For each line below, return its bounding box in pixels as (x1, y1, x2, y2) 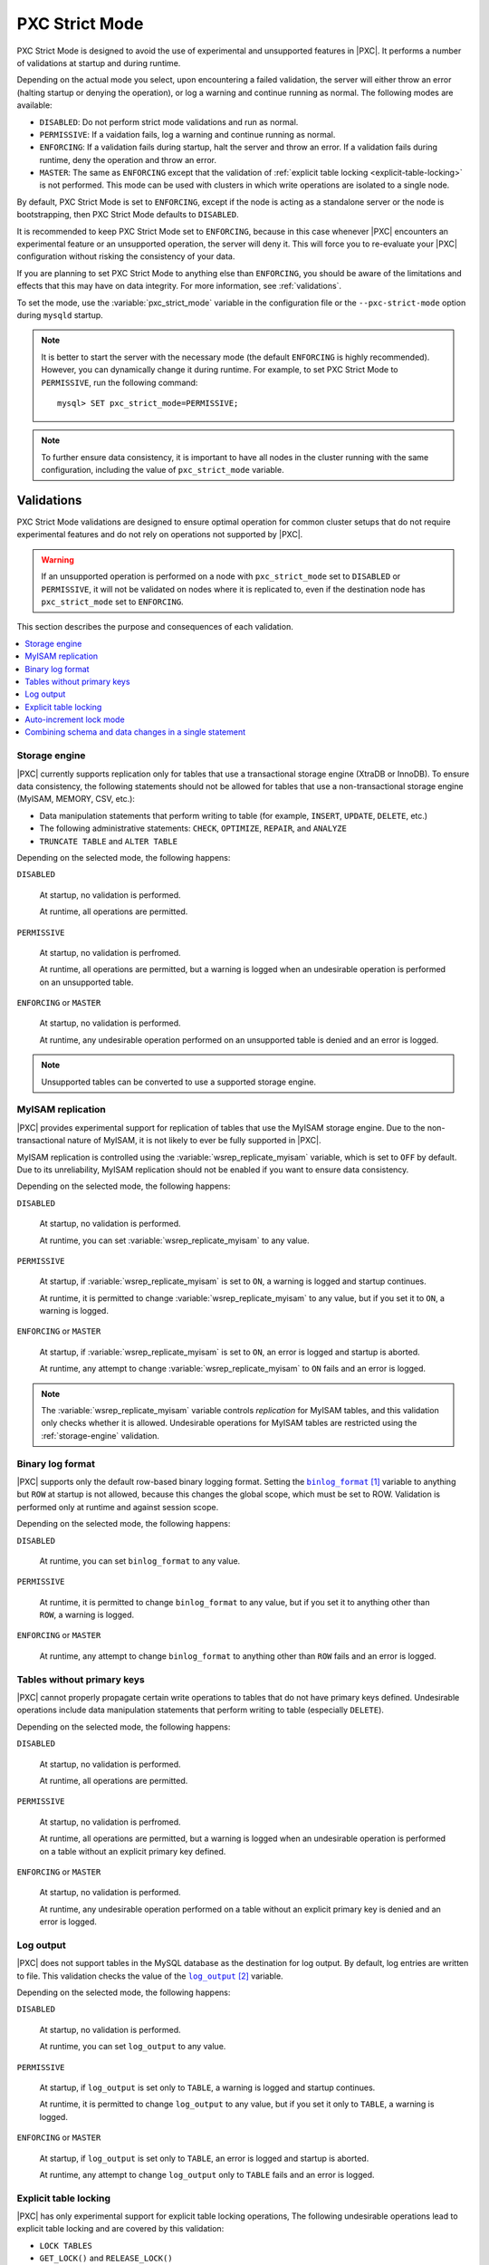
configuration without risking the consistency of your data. (16, 251, 235, 262)
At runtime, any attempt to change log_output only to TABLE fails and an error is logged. (39, 2169, 375, 2180)
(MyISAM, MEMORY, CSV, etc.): (16, 794, 136, 805)
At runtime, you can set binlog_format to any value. (39, 1555, 241, 1566)
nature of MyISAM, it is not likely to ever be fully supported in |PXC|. (67, 1135, 321, 1146)
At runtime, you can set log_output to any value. (39, 2041, 226, 2052)
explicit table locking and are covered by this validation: (16, 2223, 225, 2234)
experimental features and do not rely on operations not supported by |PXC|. (16, 529, 303, 540)
